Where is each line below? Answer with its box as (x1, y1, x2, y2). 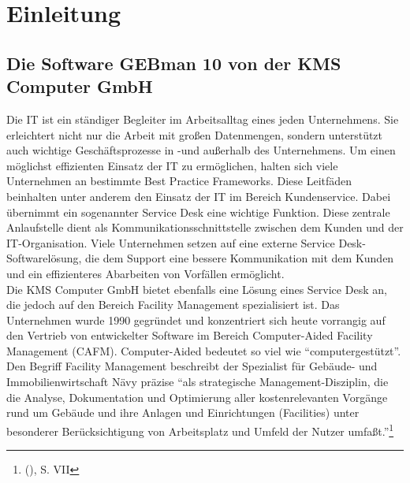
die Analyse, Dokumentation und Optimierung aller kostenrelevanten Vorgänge (6, 388, 388, 405)
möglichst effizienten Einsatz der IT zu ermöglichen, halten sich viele (6, 157, 338, 173)
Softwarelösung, (6, 250, 82, 266)
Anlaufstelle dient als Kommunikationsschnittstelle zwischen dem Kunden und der (6, 219, 404, 236)
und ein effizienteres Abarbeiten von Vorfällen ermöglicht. (6, 265, 285, 281)
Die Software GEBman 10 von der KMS (6, 50, 341, 75)
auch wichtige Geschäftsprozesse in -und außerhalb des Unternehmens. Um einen (6, 142, 396, 158)
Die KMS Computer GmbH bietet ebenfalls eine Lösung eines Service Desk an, (6, 281, 387, 297)
